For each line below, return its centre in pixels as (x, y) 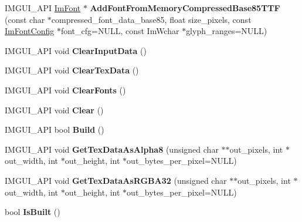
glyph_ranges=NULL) (227, 31)
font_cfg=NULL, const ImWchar (120, 31)
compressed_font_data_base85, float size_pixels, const (151, 19)
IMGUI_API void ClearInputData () (76, 50)
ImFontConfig (30, 31)
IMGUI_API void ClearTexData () (72, 70)
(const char (25, 19)
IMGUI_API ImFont (43, 8)
